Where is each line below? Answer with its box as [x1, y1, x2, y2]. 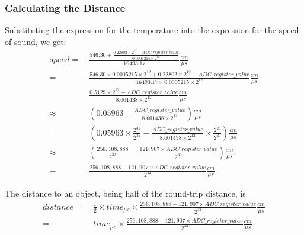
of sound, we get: [5, 35, 66, 47]
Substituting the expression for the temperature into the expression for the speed [5, 24, 299, 36]
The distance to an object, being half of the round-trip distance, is [5, 186, 246, 199]
